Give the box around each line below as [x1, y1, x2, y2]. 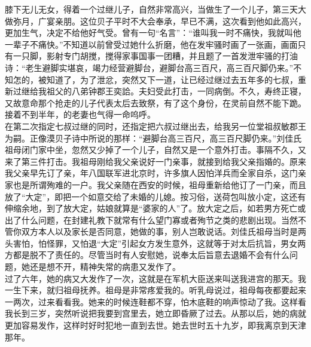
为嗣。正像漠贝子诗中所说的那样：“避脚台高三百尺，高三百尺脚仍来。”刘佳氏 [5, 131, 302, 144]
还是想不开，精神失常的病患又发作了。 [29, 260, 181, 273]
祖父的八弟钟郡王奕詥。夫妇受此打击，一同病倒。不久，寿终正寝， [46, 85, 306, 97]
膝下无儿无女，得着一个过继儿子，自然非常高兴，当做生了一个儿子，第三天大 [5, 3, 306, 15]
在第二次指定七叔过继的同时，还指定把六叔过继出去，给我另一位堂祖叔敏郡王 [5, 119, 306, 132]
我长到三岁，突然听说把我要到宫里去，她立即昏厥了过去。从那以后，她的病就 [5, 307, 306, 320]
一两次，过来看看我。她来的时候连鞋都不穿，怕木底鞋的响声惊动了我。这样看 [5, 295, 306, 308]
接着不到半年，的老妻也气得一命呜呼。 [5, 108, 155, 121]
